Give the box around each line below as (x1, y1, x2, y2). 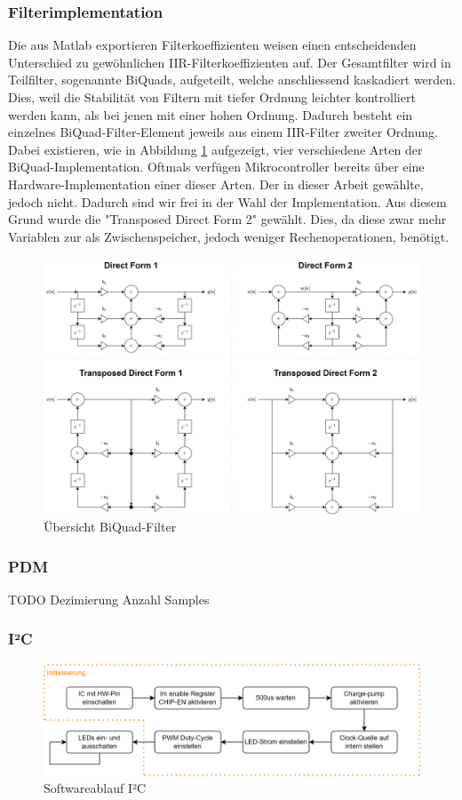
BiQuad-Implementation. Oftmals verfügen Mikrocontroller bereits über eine (8, 157, 425, 176)
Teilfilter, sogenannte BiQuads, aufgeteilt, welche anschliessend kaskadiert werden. (8, 70, 456, 89)
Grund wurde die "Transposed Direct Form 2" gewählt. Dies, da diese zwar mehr (8, 210, 447, 228)
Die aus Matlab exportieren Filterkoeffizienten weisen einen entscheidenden (8, 36, 417, 54)
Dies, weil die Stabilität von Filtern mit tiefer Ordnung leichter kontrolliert (8, 88, 416, 106)
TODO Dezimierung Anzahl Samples (8, 589, 210, 608)
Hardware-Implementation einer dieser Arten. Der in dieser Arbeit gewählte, (8, 174, 424, 193)
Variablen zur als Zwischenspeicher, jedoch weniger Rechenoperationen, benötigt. (8, 227, 450, 245)
